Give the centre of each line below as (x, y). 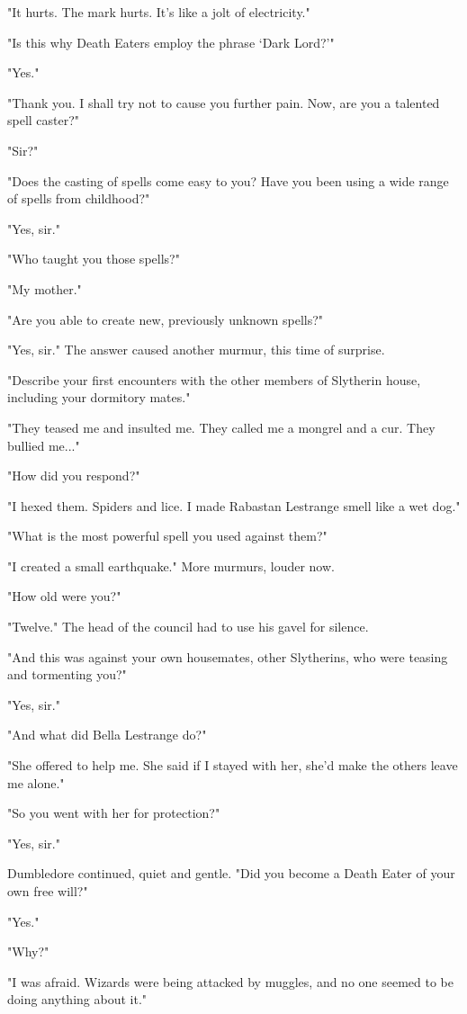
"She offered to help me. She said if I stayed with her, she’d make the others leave (233, 765)
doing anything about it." (77, 999)
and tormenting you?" (67, 674)
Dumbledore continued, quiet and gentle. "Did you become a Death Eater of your (231, 873)
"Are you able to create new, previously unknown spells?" (166, 319)
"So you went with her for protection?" (114, 813)
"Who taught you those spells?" (94, 259)
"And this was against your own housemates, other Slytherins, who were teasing (228, 656)
